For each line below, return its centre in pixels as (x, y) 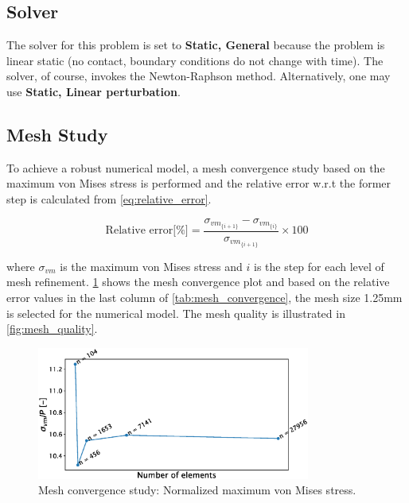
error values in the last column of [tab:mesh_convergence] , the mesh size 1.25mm (204, 297)
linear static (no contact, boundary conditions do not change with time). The (195, 60)
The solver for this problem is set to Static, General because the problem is (196, 45)
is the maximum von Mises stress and (151, 266)
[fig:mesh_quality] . (52, 329)
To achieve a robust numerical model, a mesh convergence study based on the (196, 167)
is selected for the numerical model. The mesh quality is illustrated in (176, 313)
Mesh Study (57, 134)
